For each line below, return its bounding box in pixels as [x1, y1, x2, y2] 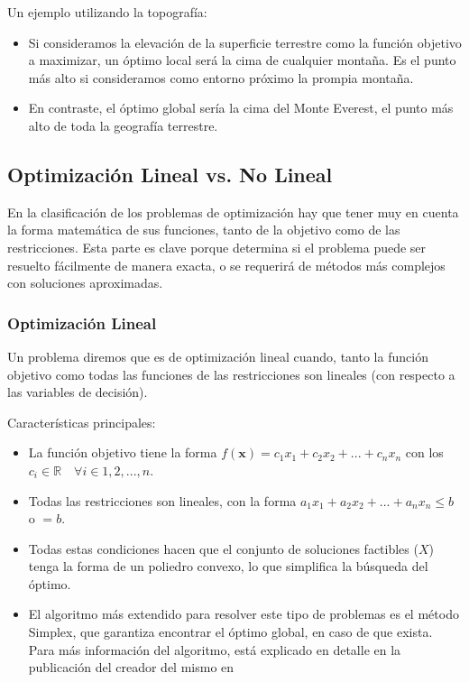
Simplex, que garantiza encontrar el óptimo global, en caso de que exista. [28, 622, 433, 641]
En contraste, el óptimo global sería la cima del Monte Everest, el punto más [28, 98, 454, 117]
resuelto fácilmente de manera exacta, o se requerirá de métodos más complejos [7, 255, 446, 274]
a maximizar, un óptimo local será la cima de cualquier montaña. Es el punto [28, 51, 456, 69]
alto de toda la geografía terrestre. [28, 115, 218, 134]
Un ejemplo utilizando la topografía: [7, 3, 207, 21]
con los [405, 443, 444, 462]
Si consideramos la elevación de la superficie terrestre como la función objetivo [28, 32, 462, 51]
